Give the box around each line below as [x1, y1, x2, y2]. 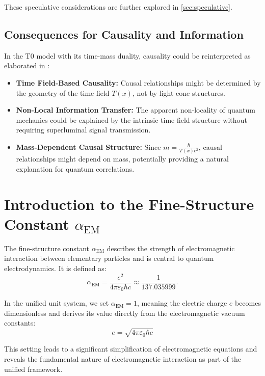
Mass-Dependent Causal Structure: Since [16, 141, 161, 152]
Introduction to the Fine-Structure [4, 193, 254, 214]
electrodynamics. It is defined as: [4, 262, 107, 273]
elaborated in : [4, 60, 50, 71]
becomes [234, 298, 261, 308]
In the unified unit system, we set [4, 298, 109, 308]
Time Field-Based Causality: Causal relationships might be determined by [16, 77, 261, 88]
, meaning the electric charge [137, 298, 227, 308]
